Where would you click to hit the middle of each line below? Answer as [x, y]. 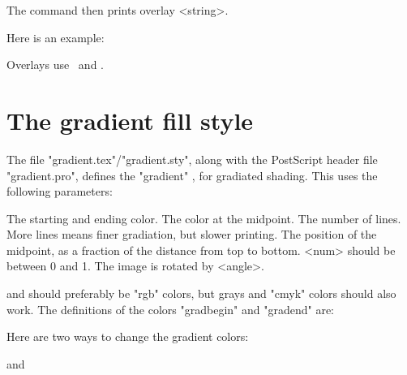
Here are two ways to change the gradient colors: [128, 336]
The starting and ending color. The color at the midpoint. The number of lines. [204, 218]
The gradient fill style [130, 120]
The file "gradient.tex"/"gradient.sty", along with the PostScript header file [192, 159]
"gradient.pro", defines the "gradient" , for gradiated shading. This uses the [192, 175]
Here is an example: [56, 37]
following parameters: [60, 191]
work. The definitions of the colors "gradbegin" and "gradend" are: [170, 309]
